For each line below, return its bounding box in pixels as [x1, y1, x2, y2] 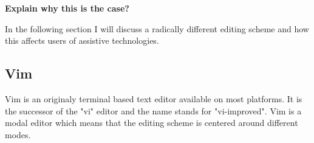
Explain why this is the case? [5, 2, 129, 14]
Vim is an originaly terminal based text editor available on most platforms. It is [5, 92, 302, 105]
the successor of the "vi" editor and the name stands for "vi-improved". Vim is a [5, 104, 302, 117]
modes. [5, 128, 31, 141]
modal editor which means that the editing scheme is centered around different [5, 116, 298, 129]
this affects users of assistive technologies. [5, 34, 159, 47]
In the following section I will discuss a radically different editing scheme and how [5, 22, 309, 35]
